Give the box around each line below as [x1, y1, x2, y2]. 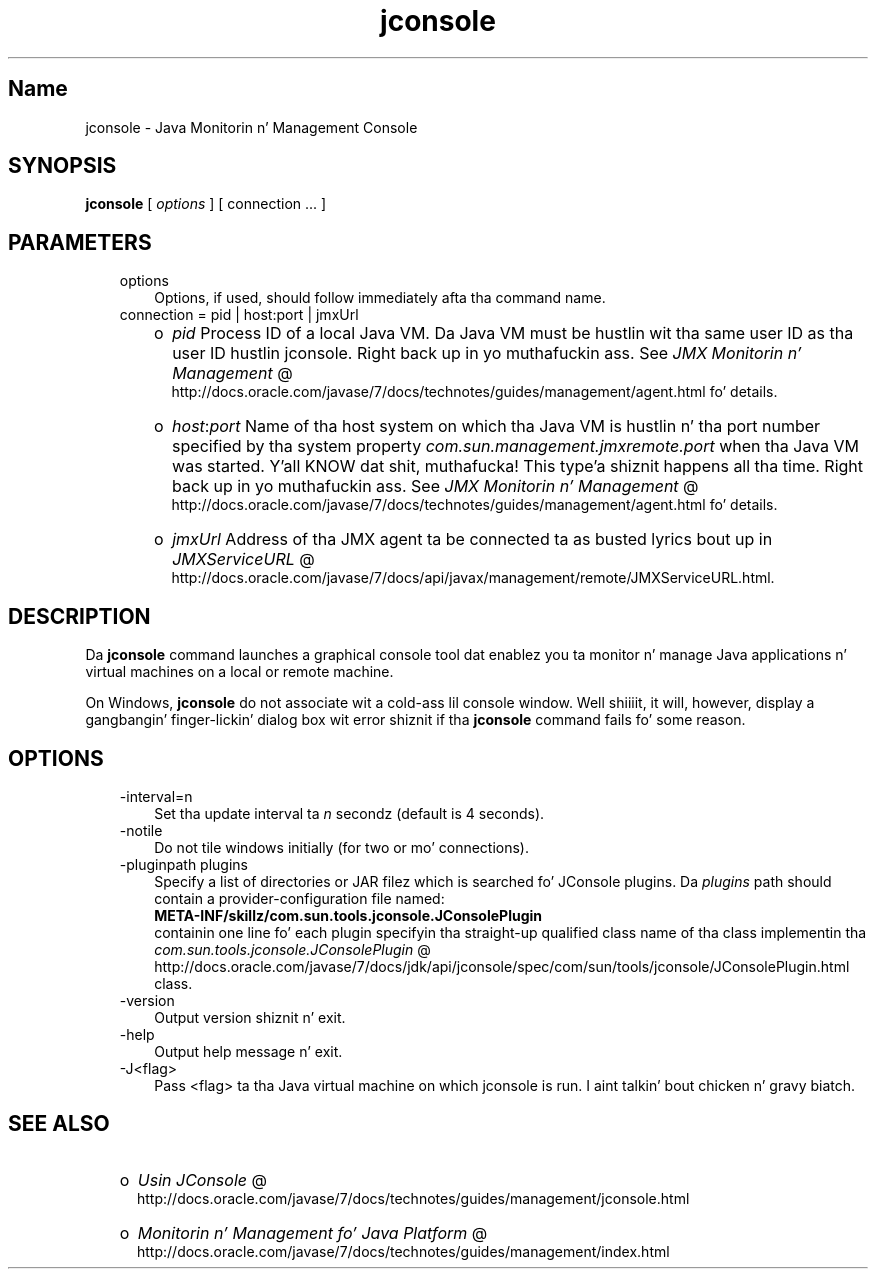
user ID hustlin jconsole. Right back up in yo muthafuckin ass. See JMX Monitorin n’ [172, 343, 802, 364]
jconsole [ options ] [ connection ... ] [85, 195, 327, 213]
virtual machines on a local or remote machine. [85, 663, 394, 681]
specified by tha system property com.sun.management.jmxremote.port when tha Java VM [172, 436, 860, 457]
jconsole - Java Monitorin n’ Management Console [85, 118, 418, 136]
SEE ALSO [8, 1111, 110, 1137]
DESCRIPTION [8, 603, 151, 629]
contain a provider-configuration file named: [154, 889, 445, 907]
